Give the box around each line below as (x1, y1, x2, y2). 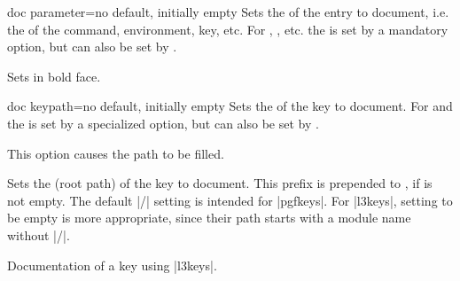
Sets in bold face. (7, 66, 101, 85)
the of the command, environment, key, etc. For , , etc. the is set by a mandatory (7, 20, 448, 38)
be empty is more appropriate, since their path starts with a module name (7, 208, 411, 227)
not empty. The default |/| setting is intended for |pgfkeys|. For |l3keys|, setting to (7, 191, 453, 209)
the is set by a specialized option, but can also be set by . (7, 113, 319, 132)
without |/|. (7, 225, 70, 244)
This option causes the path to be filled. (7, 144, 224, 162)
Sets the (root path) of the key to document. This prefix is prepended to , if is (7, 174, 433, 192)
